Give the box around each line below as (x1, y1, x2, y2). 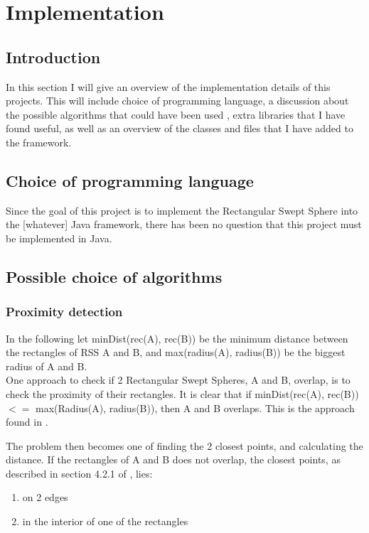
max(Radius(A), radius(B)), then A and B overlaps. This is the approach (35, 400, 355, 415)
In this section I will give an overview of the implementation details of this (6, 79, 331, 94)
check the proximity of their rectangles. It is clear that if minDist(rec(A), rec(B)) (6, 386, 359, 401)
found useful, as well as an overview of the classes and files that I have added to (6, 121, 353, 136)
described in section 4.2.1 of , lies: (6, 465, 153, 480)
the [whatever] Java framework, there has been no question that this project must (6, 217, 362, 232)
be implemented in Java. (6, 230, 112, 245)
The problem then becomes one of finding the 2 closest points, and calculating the (6, 438, 363, 453)
